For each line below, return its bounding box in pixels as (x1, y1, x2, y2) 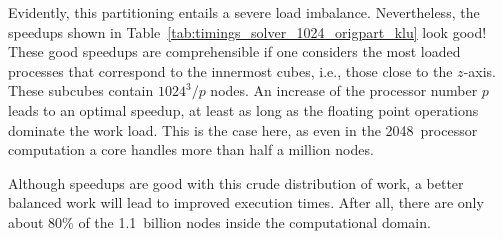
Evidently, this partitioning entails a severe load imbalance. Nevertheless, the (8, 2, 480, 22)
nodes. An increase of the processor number (210, 80, 478, 101)
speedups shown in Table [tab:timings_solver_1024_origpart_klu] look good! (8, 21, 487, 42)
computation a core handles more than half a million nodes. (8, 139, 374, 160)
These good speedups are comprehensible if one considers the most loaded (8, 41, 461, 62)
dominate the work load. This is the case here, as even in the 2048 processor (8, 119, 478, 140)
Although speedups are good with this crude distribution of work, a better (8, 172, 464, 193)
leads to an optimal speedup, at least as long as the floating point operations (8, 99, 479, 120)
